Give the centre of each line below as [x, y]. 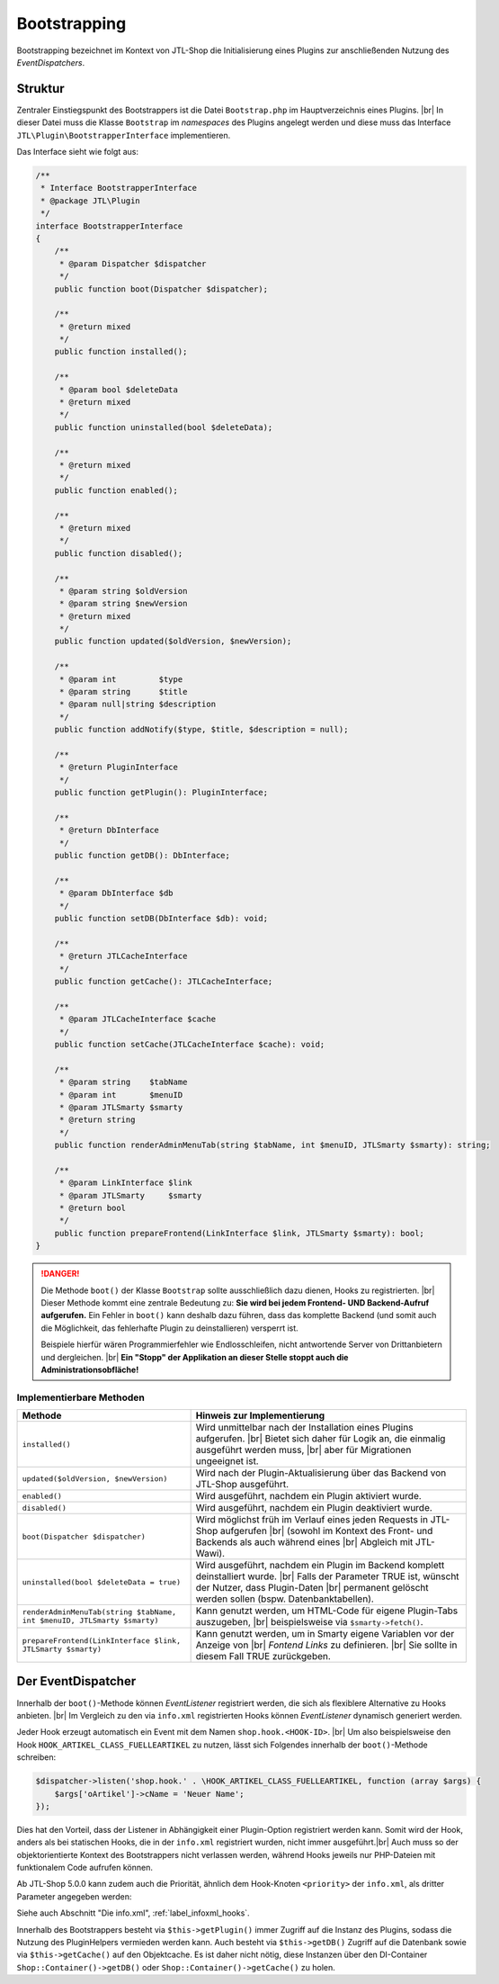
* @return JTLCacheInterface [123, 956]
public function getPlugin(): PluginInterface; [161, 793]
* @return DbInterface [109, 830]
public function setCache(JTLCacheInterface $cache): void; [190, 1044]
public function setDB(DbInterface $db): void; [161, 919]
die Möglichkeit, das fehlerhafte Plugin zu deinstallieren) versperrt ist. [169, 1328]
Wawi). [210, 1554]
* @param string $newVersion [123, 604]
